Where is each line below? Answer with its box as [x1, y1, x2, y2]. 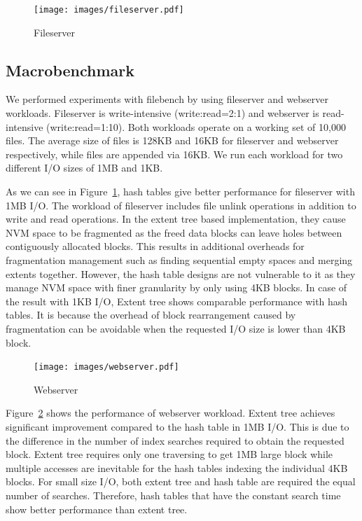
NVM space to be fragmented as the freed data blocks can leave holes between [6, 225, 342, 239]
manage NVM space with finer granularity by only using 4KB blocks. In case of [6, 280, 347, 295]
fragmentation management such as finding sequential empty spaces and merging [6, 252, 353, 267]
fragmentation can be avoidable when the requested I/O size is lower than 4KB [6, 321, 346, 335]
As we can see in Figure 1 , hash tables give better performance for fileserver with [6, 184, 355, 199]
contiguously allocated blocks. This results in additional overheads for [6, 239, 305, 253]
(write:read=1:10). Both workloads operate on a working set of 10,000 [46, 119, 346, 134]
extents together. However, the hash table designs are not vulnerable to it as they [6, 266, 356, 281]
